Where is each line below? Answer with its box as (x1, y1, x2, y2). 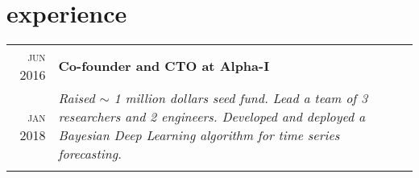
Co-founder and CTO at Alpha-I (58, 56, 270, 75)
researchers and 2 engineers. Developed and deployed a (58, 107, 366, 126)
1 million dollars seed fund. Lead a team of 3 (114, 89, 368, 108)
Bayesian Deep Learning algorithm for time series (58, 126, 340, 145)
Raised (58, 89, 95, 108)
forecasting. (58, 144, 122, 164)
